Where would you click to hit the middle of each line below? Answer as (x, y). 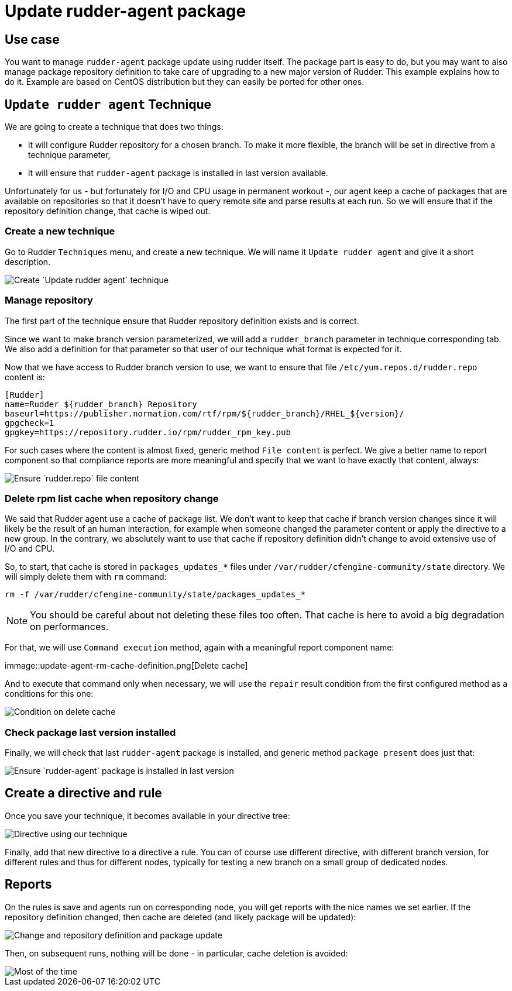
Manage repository (49, 300)
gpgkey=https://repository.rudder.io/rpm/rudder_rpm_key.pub (148, 432)
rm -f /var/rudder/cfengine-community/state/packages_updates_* (155, 595)
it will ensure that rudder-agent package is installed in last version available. (178, 173)
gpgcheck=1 (30, 423)
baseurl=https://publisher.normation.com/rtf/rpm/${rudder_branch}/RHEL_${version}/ (205, 413)
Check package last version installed (90, 732)
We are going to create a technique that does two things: (114, 127)
